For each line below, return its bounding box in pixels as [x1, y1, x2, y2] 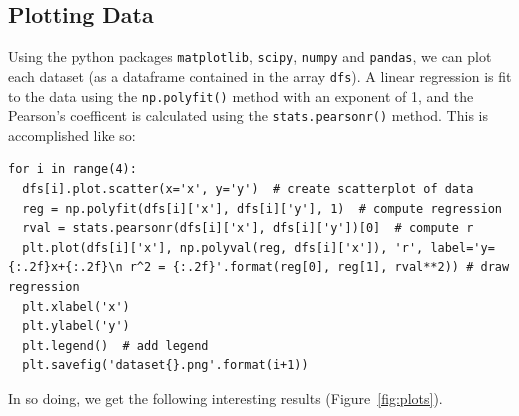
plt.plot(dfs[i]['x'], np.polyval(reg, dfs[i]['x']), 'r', [22, 240, 424, 255]
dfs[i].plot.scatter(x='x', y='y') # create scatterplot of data [22, 182, 474, 197]
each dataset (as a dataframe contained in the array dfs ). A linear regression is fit [8, 65, 512, 86]
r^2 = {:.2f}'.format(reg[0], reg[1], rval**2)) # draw [129, 260, 510, 275]
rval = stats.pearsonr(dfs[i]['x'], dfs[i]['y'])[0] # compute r [22, 221, 474, 236]
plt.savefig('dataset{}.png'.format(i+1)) [22, 358, 309, 373]
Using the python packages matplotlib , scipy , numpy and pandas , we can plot [8, 46, 492, 67]
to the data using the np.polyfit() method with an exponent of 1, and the [8, 85, 474, 106]
